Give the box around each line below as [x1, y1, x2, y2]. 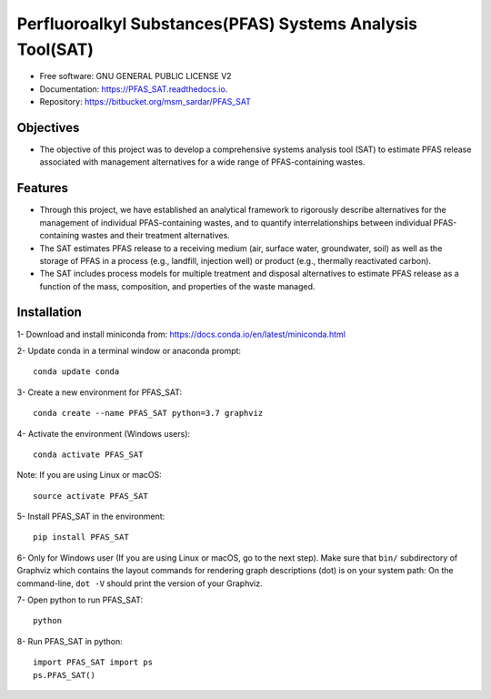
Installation [16, 305, 82, 320]
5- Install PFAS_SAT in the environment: [16, 511, 165, 522]
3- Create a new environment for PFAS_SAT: [16, 387, 183, 398]
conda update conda [33, 367, 120, 377]
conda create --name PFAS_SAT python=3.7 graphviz [33, 408, 264, 419]
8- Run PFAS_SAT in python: [16, 635, 123, 646]
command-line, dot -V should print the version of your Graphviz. [16, 578, 263, 589]
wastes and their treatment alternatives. [81, 230, 231, 241]
